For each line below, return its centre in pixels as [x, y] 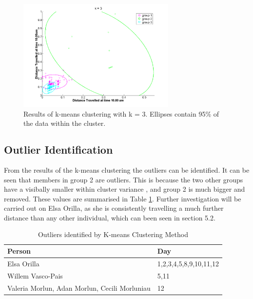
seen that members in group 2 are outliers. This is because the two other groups [124, 179]
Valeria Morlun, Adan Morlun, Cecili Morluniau [79, 288]
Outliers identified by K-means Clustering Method [113, 234]
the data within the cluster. [65, 123]
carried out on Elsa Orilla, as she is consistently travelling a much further [114, 208]
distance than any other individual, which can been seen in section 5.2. [110, 217]
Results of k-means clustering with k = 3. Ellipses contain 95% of [121, 113]
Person [19, 251]
